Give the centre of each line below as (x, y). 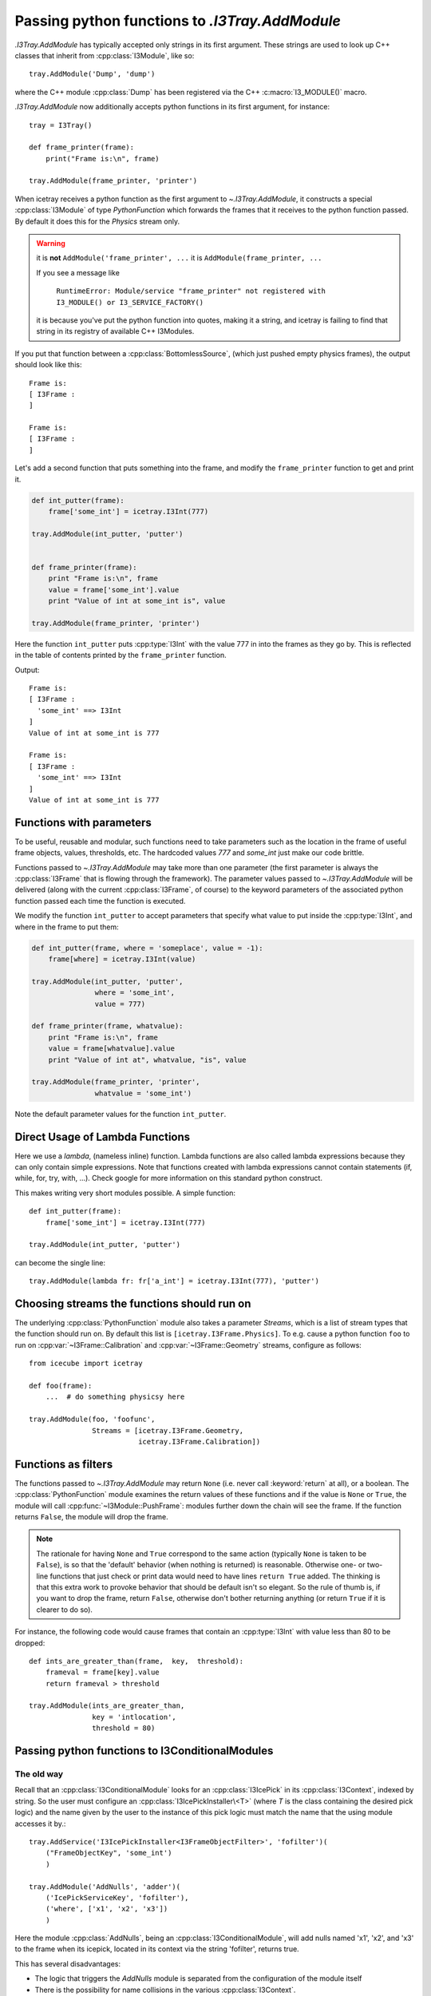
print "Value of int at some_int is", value (137, 601)
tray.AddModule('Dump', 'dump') (92, 74)
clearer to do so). (65, 1610)
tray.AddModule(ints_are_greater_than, (107, 1706)
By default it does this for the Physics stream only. (97, 221)
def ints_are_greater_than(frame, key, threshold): (136, 1661)
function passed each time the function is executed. (100, 901)
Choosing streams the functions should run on (133, 1303)
